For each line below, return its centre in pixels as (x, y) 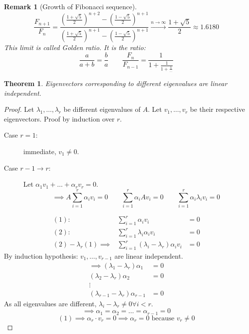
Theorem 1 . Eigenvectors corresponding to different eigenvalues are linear (116, 83)
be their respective (217, 109)
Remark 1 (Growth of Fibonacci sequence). (71, 6)
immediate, (40, 151)
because (163, 318)
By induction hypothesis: (41, 255)
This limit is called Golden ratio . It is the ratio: (75, 47)
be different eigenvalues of (102, 109)
